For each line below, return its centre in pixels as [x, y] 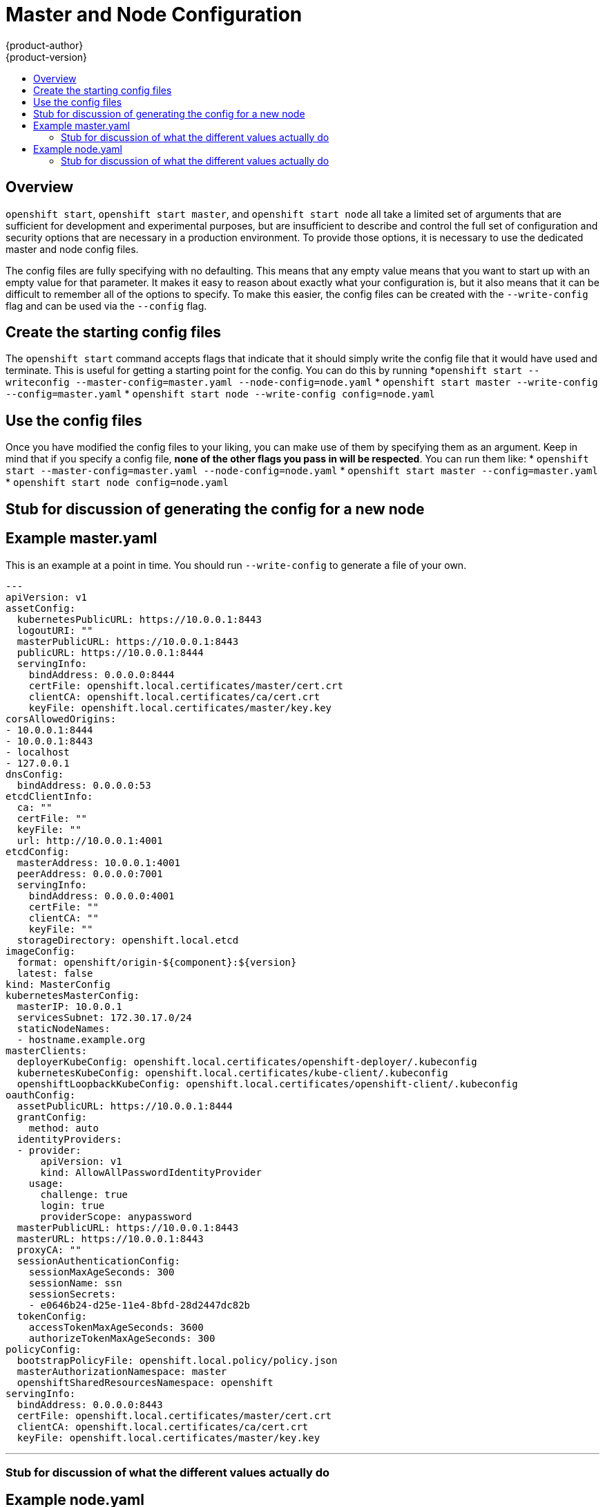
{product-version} [47, 57]
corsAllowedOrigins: [61, 719]
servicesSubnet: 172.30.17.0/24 [104, 1017]
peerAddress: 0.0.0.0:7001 [90, 873]
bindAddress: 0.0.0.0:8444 [102, 674]
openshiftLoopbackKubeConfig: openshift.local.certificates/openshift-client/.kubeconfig [267, 1084]
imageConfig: [41, 951]
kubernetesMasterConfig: [73, 995]
